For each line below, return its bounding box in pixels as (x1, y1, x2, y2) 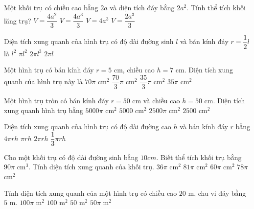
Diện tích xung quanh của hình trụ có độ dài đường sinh (4, 36, 174, 46)
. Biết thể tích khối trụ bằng (156, 152, 242, 162)
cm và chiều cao (132, 95, 180, 106)
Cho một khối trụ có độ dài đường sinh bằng (4, 152, 139, 162)
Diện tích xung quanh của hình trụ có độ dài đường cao (4, 121, 171, 132)
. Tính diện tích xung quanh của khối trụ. (28, 162, 154, 172)
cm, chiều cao (114, 65, 155, 75)
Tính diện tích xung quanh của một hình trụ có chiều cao (4, 187, 177, 198)
